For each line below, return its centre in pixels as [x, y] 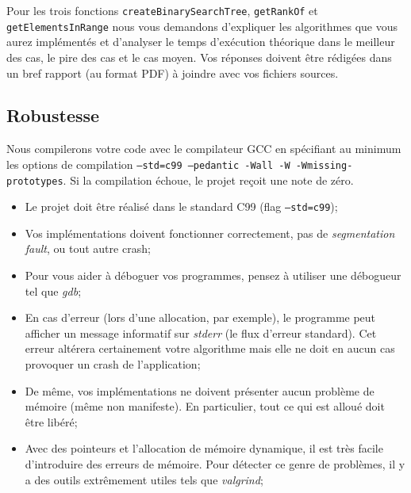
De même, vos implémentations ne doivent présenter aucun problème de [200, 390]
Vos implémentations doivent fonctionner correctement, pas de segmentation [210, 233]
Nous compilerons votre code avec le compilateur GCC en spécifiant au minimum [204, 149]
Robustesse [53, 115]
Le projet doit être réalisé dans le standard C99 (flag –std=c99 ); [181, 206]
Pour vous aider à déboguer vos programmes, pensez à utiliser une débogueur [213, 275]
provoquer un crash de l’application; [113, 364]
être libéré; [51, 421]
